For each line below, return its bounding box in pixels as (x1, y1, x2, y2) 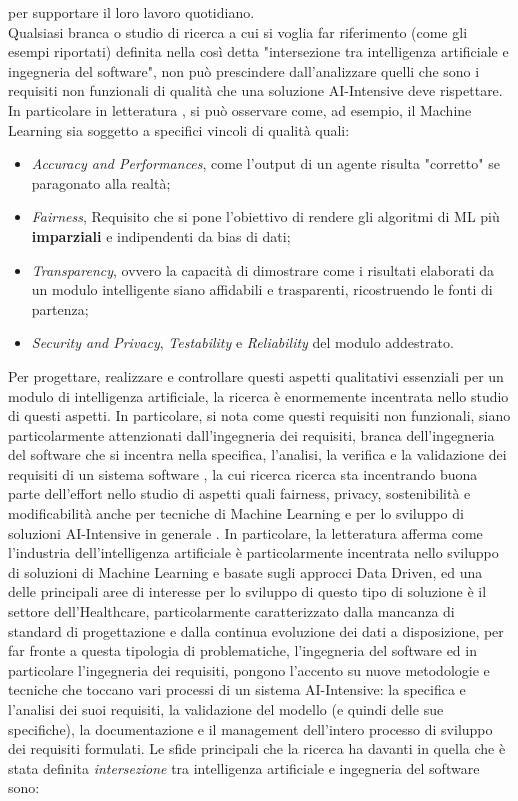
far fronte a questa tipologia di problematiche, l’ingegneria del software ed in (8, 640, 477, 661)
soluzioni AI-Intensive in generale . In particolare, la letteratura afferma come (8, 522, 483, 543)
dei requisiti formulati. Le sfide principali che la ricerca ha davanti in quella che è (8, 738, 506, 759)
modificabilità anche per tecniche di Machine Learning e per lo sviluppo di (8, 503, 464, 524)
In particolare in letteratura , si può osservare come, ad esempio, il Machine (8, 99, 472, 120)
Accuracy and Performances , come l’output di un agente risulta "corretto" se (31, 153, 500, 174)
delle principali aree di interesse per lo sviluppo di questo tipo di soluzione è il (8, 581, 487, 602)
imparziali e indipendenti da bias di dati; (31, 225, 291, 246)
